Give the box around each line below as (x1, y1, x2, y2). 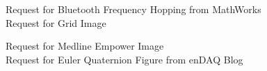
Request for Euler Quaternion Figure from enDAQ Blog (6, 52, 243, 66)
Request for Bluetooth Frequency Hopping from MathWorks (6, 2, 261, 16)
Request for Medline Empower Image (6, 39, 164, 53)
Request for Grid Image (6, 15, 106, 30)
